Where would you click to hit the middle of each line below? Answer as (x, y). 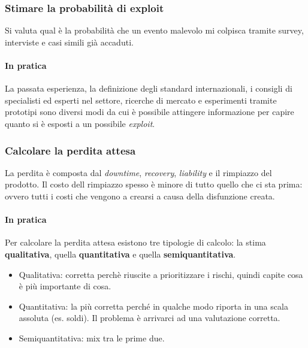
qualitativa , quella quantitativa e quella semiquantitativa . (120, 254)
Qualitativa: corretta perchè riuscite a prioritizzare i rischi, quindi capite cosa (161, 274)
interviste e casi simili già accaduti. (69, 42)
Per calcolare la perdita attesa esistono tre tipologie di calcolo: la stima (135, 242)
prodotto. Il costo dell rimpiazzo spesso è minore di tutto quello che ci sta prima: (154, 184)
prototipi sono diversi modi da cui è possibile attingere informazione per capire (150, 112)
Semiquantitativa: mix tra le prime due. (92, 338)
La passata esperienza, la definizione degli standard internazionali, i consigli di (149, 88)
